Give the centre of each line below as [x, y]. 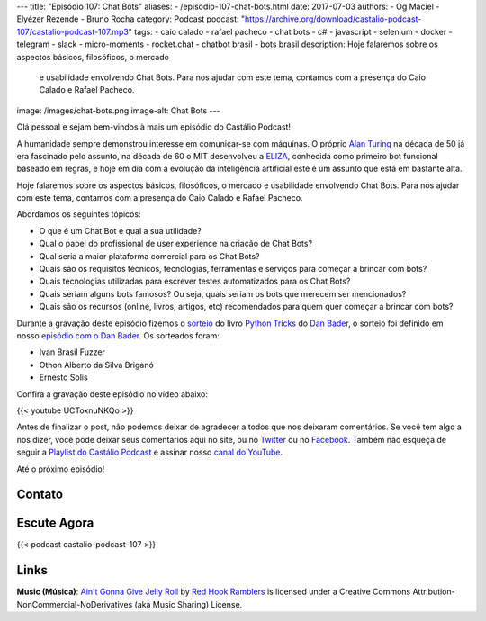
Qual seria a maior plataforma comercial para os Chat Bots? [149, 256]
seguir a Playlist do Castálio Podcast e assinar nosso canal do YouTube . [150, 452]
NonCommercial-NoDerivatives [75, 604]
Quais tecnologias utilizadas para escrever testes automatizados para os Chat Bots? [195, 281]
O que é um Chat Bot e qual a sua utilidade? [120, 230]
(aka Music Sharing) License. [189, 604]
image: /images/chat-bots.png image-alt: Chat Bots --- [118, 110]
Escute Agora [55, 523]
